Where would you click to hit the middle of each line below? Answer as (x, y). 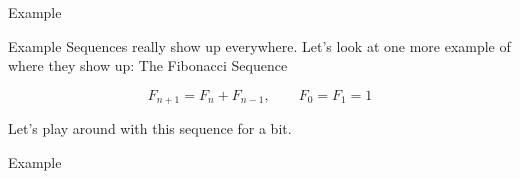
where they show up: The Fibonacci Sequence (148, 65)
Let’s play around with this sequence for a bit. (150, 128)
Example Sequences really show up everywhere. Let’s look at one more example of (259, 45)
